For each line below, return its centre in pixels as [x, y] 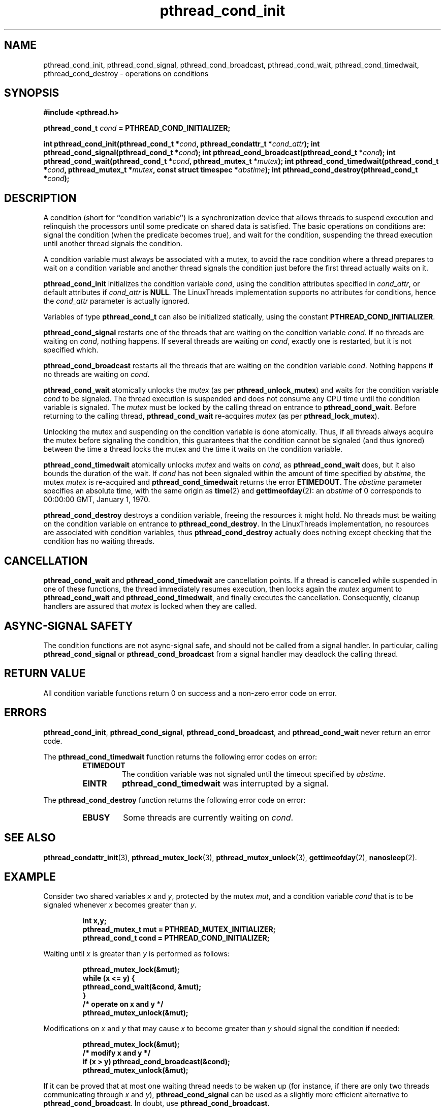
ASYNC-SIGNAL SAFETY [69, 626]
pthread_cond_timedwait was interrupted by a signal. [225, 783]
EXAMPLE [30, 877]
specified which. [71, 350]
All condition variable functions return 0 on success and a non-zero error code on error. [190, 693]
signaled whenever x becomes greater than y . [120, 905]
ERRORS [26, 713]
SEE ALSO [30, 838]
